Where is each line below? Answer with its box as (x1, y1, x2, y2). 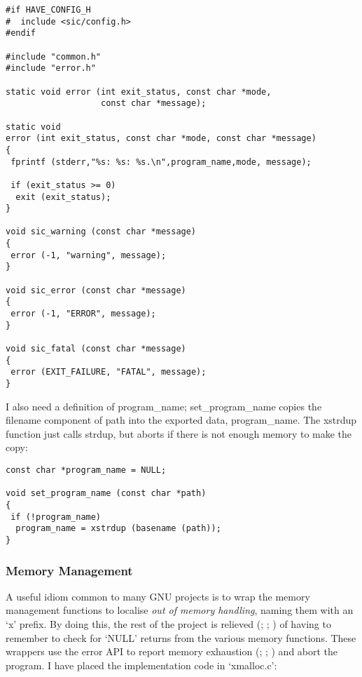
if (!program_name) (11, 511, 102, 522)
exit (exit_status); (15, 192, 111, 202)
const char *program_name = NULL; (6, 465, 167, 476)
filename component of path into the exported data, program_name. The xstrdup (6, 413, 357, 427)
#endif (6, 28, 36, 39)
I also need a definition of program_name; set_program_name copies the (6, 398, 322, 413)
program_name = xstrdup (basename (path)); (15, 523, 221, 534)
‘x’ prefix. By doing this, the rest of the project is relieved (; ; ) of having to (6, 617, 331, 631)
